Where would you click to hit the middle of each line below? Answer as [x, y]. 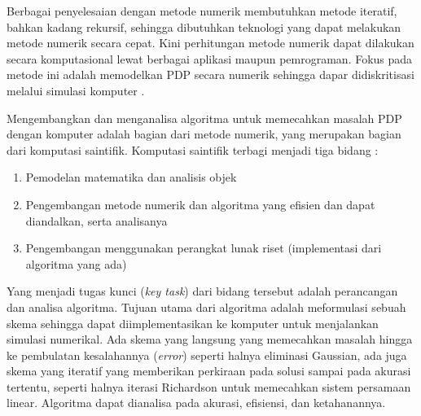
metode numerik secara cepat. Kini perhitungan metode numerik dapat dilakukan [210, 43]
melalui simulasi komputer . [76, 90]
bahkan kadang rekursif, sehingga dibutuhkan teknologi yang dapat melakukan [204, 26]
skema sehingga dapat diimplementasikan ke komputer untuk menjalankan [193, 323]
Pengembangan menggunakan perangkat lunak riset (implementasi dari [204, 248]
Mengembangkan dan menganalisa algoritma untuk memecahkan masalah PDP [204, 118]
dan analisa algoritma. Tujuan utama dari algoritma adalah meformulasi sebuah [206, 307]
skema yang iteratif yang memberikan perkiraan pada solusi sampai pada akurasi [209, 371]
